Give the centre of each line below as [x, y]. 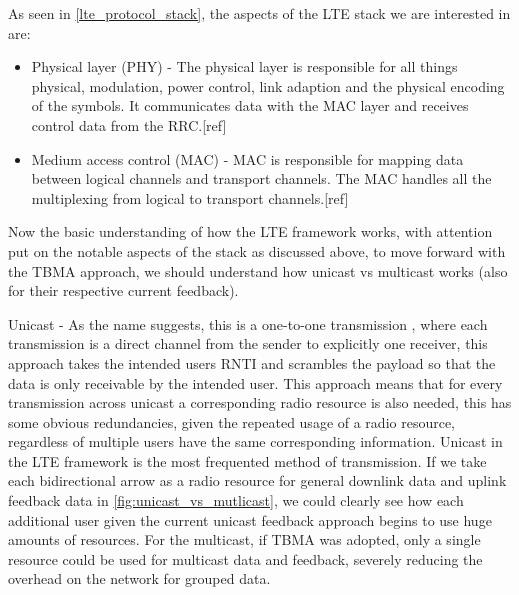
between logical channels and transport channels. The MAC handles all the [261, 178]
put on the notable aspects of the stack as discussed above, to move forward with [257, 250]
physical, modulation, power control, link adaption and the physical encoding [268, 85]
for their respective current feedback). [123, 290]
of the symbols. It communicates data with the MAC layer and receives [250, 105]
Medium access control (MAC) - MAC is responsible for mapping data [247, 158]
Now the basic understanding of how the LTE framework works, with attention [250, 231]
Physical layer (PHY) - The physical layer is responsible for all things [244, 66]
